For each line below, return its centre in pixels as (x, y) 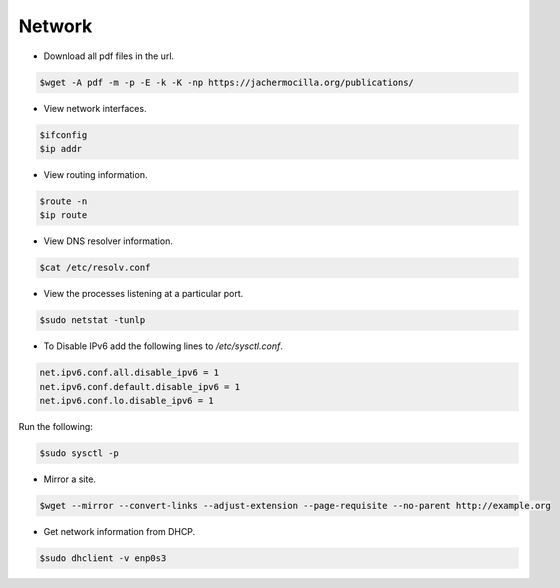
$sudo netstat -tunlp (92, 320)
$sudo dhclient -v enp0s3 (103, 558)
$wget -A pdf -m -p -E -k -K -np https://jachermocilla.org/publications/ (227, 82)
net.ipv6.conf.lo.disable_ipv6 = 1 (126, 400)
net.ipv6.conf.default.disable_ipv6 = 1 (139, 386)
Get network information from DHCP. (119, 531)
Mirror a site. (70, 479)
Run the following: (56, 426)
